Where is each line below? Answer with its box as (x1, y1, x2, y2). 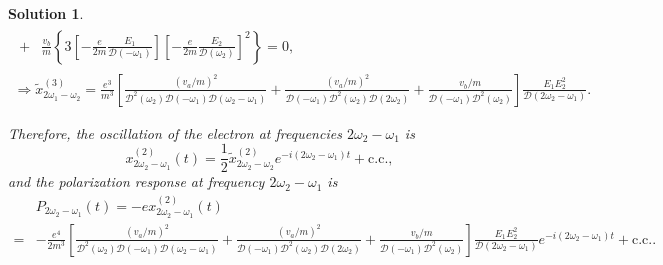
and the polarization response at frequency (8, 171, 265, 192)
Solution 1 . (8, 3, 84, 23)
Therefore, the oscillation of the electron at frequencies (8, 122, 342, 143)
